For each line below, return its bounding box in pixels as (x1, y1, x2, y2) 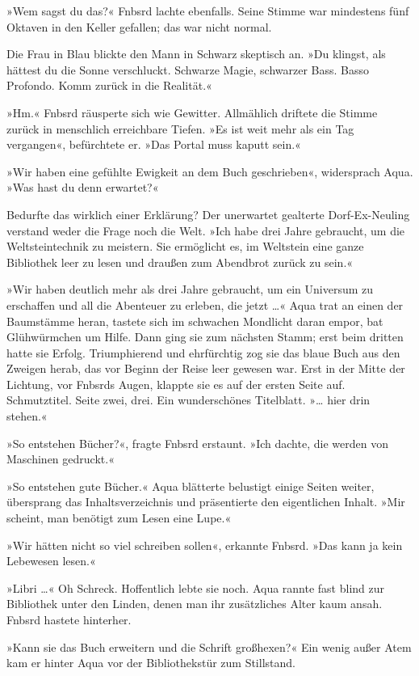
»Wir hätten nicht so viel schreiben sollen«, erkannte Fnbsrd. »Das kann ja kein (6, 536, 403, 553)
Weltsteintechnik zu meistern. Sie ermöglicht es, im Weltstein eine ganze (6, 238, 364, 255)
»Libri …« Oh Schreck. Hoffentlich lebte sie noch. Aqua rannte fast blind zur (6, 579, 385, 596)
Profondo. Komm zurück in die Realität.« (6, 77, 212, 94)
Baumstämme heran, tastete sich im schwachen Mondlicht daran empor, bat (6, 312, 383, 329)
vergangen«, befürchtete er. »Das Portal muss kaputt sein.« (6, 136, 301, 153)
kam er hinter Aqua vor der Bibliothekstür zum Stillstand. (6, 654, 295, 671)
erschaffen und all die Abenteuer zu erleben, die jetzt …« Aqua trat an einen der (6, 296, 404, 313)
